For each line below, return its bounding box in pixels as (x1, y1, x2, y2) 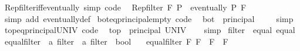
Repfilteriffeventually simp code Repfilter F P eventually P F (4, 1, 247, 13)
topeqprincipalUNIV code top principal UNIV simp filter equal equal (4, 24, 295, 36)
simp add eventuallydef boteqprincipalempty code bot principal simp (4, 12, 294, 24)
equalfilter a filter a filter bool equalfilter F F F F (4, 35, 228, 47)
